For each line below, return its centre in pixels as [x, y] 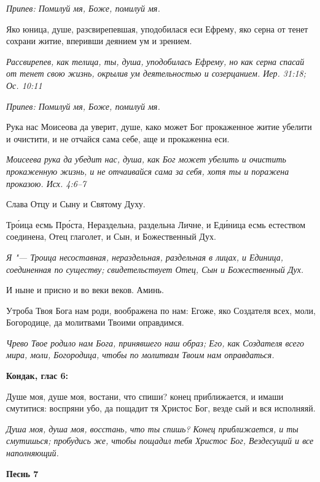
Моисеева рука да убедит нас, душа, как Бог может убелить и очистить [146, 159]
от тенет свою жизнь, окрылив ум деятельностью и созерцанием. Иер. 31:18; [156, 73]
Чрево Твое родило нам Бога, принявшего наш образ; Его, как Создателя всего [155, 342]
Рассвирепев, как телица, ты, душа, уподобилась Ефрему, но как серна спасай [155, 61]
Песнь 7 [22, 473]
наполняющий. [33, 453]
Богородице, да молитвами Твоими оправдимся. [95, 322]
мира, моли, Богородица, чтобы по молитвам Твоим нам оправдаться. [140, 355]
